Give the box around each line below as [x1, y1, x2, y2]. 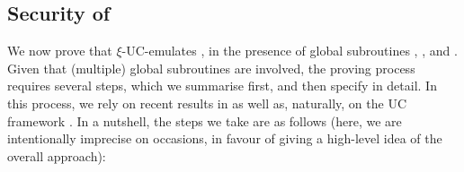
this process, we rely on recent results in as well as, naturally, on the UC [7, 93, 407, 112]
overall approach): [7, 146, 106, 165]
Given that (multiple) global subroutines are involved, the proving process [7, 58, 415, 77]
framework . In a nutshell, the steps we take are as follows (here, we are [7, 111, 402, 130]
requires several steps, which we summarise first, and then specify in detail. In [7, 76, 437, 95]
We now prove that [7, 41, 112, 60]
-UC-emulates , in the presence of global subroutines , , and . [121, 41, 458, 60]
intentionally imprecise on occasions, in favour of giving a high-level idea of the [7, 129, 442, 148]
